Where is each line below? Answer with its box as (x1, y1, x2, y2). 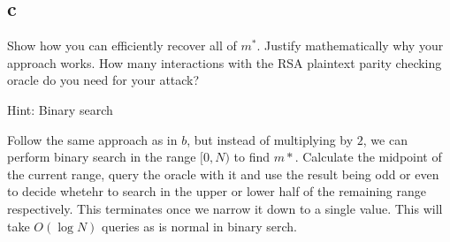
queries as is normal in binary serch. (102, 216, 298, 235)
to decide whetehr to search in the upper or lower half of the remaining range (7, 182, 427, 200)
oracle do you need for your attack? (7, 71, 200, 89)
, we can (362, 130, 408, 148)
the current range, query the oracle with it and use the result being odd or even (7, 164, 439, 183)
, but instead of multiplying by (187, 130, 354, 148)
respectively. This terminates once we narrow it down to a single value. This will (7, 199, 443, 217)
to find (233, 147, 271, 166)
